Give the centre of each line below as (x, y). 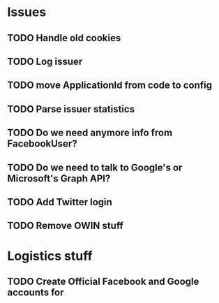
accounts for (36, 292)
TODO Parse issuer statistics (71, 109)
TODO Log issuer (45, 61)
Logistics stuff (50, 256)
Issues (27, 12)
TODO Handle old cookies (64, 38)
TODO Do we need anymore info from (90, 133)
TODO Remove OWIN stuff (65, 226)
